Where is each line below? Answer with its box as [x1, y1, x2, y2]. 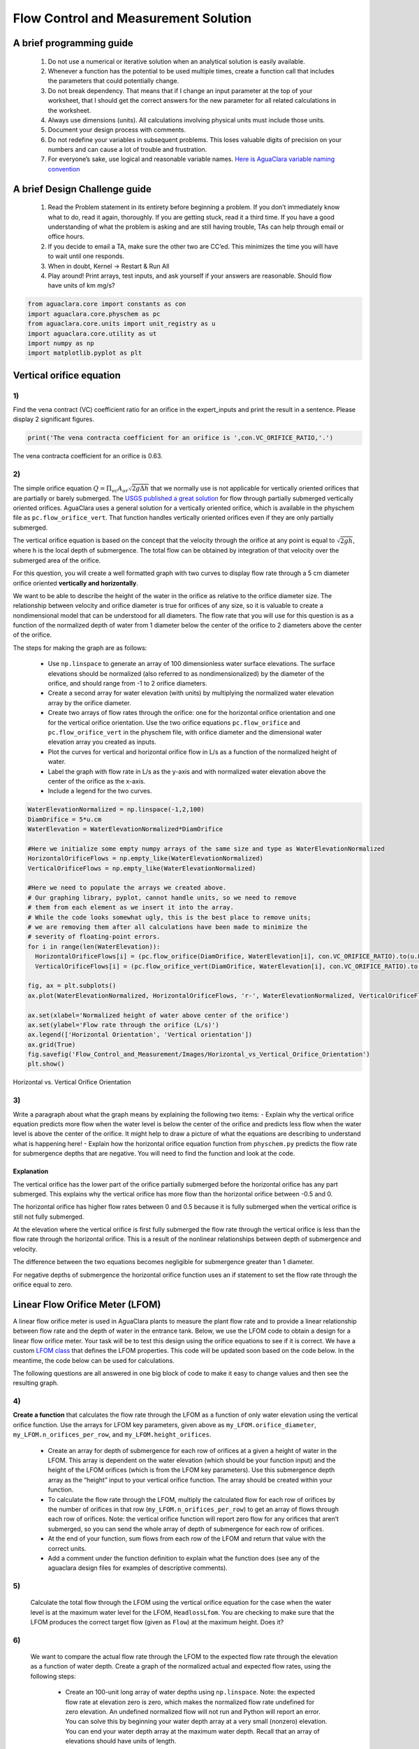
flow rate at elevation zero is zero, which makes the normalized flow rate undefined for [65, 1697, 315, 1706]
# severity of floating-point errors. [27, 933, 161, 941]
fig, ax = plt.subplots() [27, 982, 117, 990]
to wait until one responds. [47, 252, 125, 260]
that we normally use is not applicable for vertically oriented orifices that [150, 483, 360, 493]
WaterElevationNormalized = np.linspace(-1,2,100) [27, 805, 205, 814]
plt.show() [27, 1060, 65, 1068]
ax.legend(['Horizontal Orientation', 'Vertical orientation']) [27, 1031, 253, 1039]
